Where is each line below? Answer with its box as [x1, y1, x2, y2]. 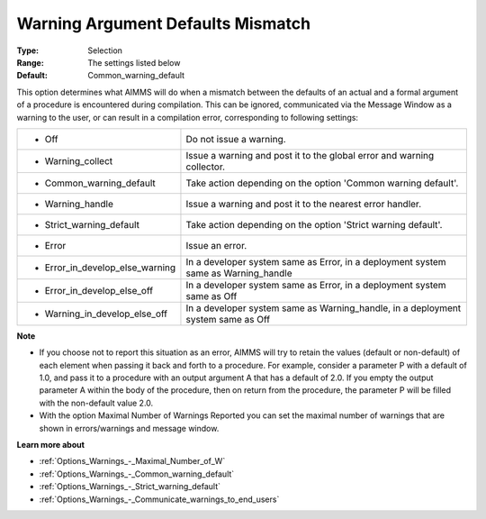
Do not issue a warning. [185, 132, 287, 145]
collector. [185, 160, 225, 173]
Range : [16, 57, 44, 68]
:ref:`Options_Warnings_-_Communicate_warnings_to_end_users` [39, 494, 280, 505]
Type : [16, 45, 40, 56]
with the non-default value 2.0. [39, 397, 154, 408]
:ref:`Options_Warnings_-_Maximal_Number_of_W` [39, 456, 226, 467]
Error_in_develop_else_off [44, 284, 153, 296]
